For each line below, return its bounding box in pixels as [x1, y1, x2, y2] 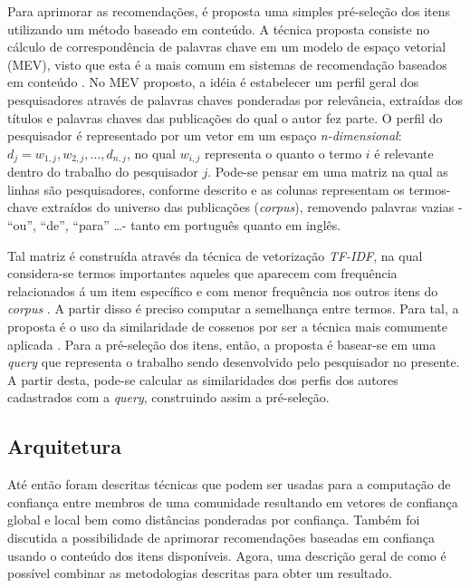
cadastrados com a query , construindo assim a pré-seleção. [7, 388, 330, 407]
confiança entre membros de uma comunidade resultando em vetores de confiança [7, 492, 458, 511]
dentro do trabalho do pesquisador [7, 162, 198, 181]
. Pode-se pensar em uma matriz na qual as [207, 162, 448, 181]
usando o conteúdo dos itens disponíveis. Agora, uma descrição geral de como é [7, 545, 446, 564]
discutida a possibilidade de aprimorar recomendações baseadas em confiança [7, 527, 435, 546]
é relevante [374, 143, 434, 162]
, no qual [126, 143, 176, 162]
